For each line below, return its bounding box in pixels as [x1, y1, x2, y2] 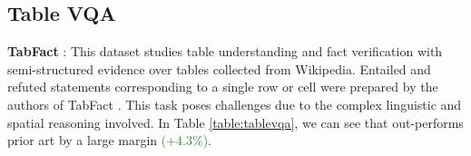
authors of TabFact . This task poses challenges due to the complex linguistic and [7, 94, 462, 113]
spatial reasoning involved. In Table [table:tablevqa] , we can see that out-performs [7, 112, 464, 132]
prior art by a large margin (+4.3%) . [7, 131, 212, 150]
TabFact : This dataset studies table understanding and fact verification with [7, 42, 443, 61]
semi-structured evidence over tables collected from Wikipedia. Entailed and [7, 59, 431, 78]
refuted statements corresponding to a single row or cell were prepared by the [7, 77, 438, 96]
